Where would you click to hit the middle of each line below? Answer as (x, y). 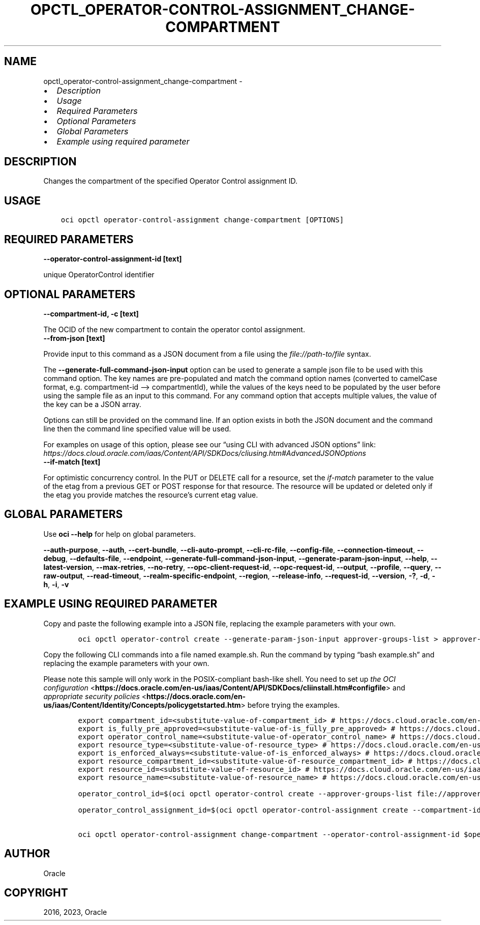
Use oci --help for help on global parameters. (119, 534)
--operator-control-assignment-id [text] (113, 259)
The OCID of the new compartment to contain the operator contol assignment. (174, 329)
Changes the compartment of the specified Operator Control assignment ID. (171, 181)
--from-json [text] (74, 338)
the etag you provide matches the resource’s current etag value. (151, 495)
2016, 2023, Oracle (75, 912)
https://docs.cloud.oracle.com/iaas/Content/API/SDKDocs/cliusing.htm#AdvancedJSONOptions (205, 453)
